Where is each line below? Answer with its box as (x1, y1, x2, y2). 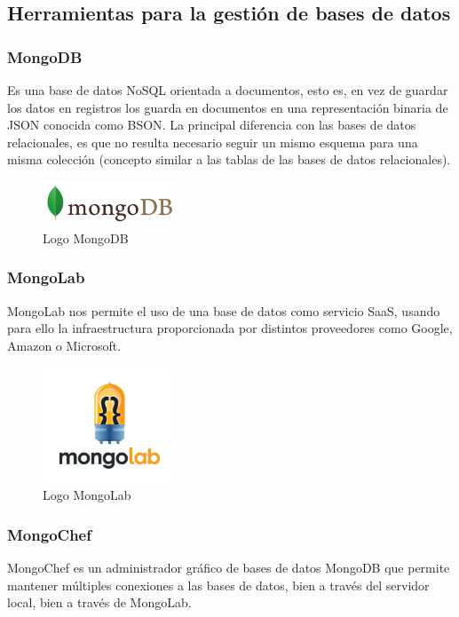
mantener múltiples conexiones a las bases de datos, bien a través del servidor (7, 575, 430, 594)
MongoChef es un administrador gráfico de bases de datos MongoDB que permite (7, 558, 450, 577)
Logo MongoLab (43, 486, 131, 504)
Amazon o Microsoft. (7, 336, 122, 354)
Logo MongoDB (43, 228, 129, 247)
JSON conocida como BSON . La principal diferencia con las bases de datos (7, 115, 416, 134)
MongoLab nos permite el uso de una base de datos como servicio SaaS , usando (7, 301, 440, 320)
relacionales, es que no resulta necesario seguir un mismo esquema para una (7, 132, 418, 151)
